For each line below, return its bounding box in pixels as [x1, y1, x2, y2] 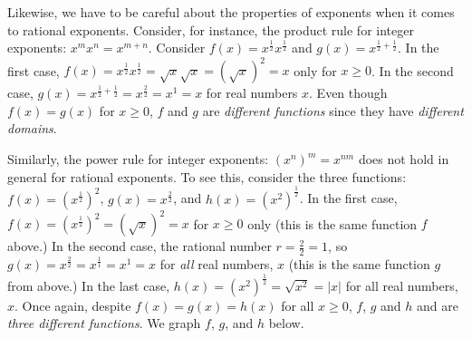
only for [294, 61, 337, 80]
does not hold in [358, 150, 449, 169]
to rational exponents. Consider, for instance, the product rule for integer [7, 20, 414, 39]
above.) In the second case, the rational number [7, 237, 272, 256]
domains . [7, 119, 57, 138]
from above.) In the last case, [7, 275, 170, 295]
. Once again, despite [14, 295, 131, 314]
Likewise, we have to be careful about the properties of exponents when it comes [7, 3, 455, 21]
